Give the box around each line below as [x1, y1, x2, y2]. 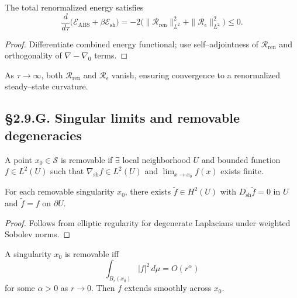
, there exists [125, 185, 171, 197]
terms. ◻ [94, 49, 128, 61]
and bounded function [201, 153, 281, 165]
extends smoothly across [124, 282, 212, 294]
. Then [91, 282, 115, 294]
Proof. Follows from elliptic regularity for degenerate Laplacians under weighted [5, 216, 291, 228]
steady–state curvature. [5, 80, 88, 92]
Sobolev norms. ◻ [5, 228, 71, 240]
